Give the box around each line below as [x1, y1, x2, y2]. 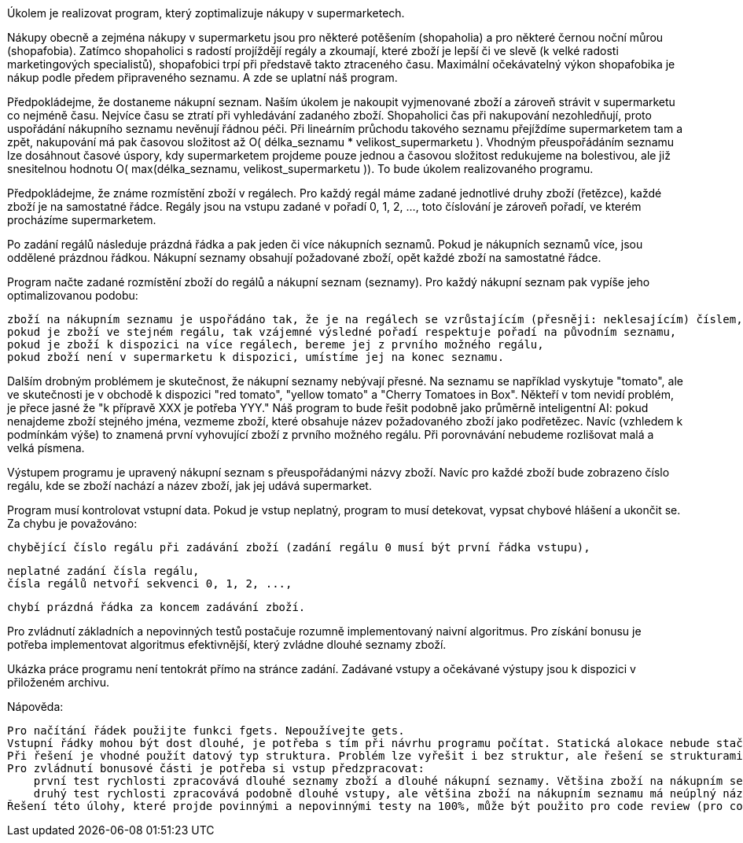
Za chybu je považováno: [7, 517, 138, 530]
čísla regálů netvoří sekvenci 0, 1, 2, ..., [7, 577, 292, 590]
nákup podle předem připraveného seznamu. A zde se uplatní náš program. [7, 71, 398, 84]
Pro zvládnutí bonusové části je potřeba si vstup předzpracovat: [7, 762, 425, 775]
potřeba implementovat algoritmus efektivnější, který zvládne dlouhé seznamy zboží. [7, 638, 447, 651]
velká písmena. [7, 441, 85, 455]
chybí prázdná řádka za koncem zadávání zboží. [7, 601, 306, 613]
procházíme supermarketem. [7, 213, 156, 226]
